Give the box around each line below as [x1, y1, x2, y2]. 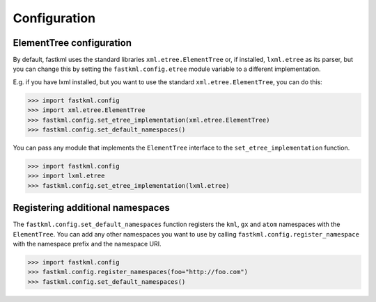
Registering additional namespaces [13, 202, 170, 214]
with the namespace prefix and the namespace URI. [13, 240, 162, 248]
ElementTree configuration [13, 37, 132, 49]
